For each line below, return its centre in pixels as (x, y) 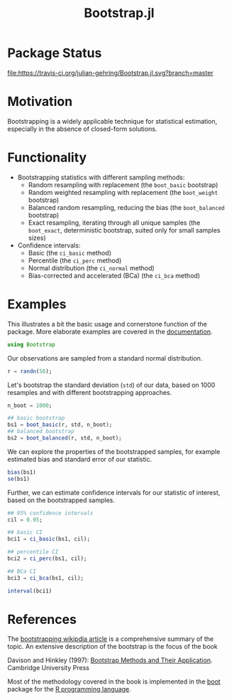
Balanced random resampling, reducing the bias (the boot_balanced (126, 207)
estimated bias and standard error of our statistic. (80, 459)
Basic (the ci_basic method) (70, 253)
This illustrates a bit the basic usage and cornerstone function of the (107, 324)
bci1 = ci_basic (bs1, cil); (49, 539)
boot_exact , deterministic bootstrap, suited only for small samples (124, 230)
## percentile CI (33, 552)
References (42, 619)
